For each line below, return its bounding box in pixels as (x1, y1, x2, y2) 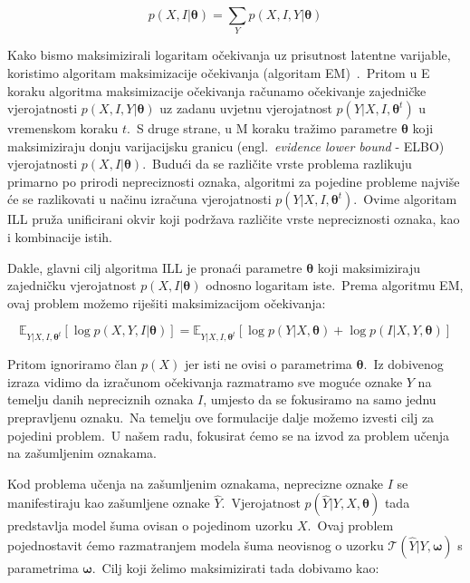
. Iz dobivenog (363, 355, 444, 374)
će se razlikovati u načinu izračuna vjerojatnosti (7, 189, 272, 209)
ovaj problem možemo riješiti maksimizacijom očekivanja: (7, 293, 326, 312)
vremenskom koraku (7, 119, 119, 138)
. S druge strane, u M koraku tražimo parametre (127, 119, 398, 138)
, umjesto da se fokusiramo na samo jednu (203, 390, 436, 409)
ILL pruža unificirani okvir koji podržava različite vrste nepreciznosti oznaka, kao (7, 209, 460, 228)
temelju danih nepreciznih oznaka (7, 390, 194, 409)
